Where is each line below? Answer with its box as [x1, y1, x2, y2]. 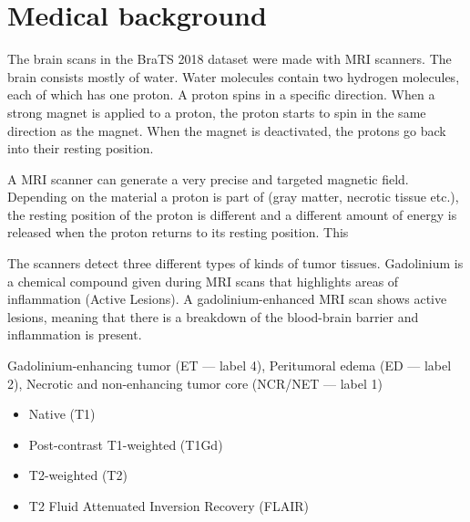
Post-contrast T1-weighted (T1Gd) [28, 434, 223, 454]
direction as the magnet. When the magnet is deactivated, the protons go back [7, 120, 446, 140]
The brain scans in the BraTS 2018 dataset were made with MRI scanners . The [7, 49, 452, 68]
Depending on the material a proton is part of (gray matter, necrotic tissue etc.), [7, 187, 459, 206]
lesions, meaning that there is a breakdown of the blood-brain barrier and [7, 307, 419, 326]
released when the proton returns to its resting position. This [7, 223, 349, 242]
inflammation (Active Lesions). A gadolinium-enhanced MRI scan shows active [7, 289, 447, 308]
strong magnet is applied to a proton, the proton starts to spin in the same [7, 102, 426, 121]
